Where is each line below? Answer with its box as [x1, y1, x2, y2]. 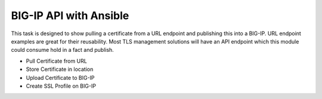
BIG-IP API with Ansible [11, 9, 129, 22]
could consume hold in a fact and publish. [11, 47, 114, 54]
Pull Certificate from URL [26, 57, 88, 64]
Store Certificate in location [26, 66, 94, 73]
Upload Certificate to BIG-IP [26, 74, 95, 81]
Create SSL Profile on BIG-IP [26, 82, 97, 89]
